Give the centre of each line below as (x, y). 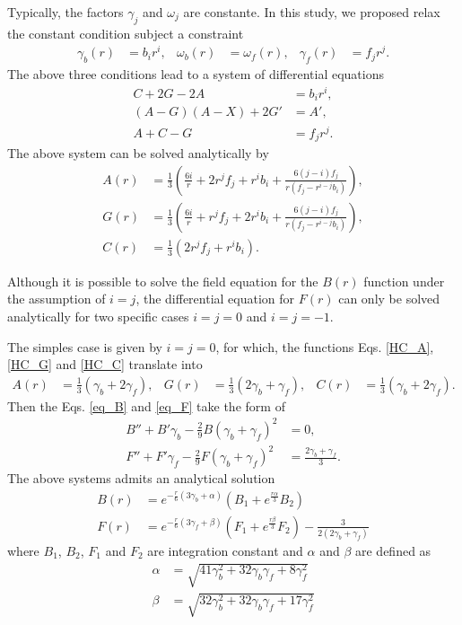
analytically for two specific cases (98, 316)
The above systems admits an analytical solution (141, 478)
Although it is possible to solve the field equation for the (163, 281)
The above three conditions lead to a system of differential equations (196, 74)
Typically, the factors (65, 12)
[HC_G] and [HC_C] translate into (105, 364)
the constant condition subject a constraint (126, 33)
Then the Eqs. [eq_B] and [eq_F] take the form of (146, 405)
